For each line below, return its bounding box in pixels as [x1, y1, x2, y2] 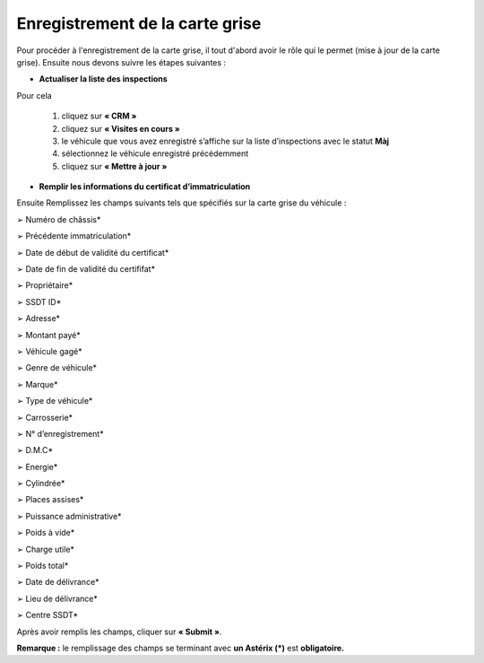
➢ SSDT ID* [16, 296, 62, 307]
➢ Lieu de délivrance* [16, 593, 98, 604]
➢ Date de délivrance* [16, 577, 99, 588]
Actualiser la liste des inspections [39, 74, 168, 84]
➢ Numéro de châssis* [16, 214, 101, 224]
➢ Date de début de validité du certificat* [16, 247, 169, 257]
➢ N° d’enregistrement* [16, 428, 104, 439]
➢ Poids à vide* [16, 528, 75, 538]
